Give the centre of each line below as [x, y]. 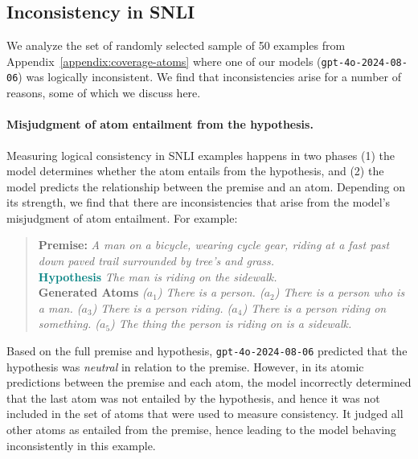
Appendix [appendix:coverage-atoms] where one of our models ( [164, 61]
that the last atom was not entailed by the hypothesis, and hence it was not [193, 398]
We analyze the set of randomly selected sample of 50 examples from [176, 45]
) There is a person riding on [314, 307]
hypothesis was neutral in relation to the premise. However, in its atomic [185, 366]
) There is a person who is [340, 292]
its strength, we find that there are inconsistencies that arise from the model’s [199, 202]
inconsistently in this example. [81, 445]
